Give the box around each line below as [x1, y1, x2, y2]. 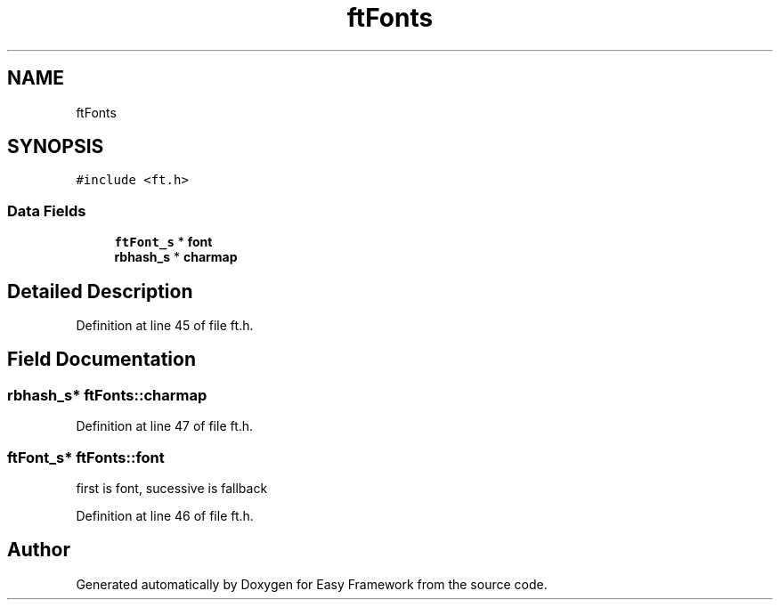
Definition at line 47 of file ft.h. [76, 418, 254, 434]
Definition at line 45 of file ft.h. [76, 318, 254, 334]
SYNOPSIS [7, 135, 104, 158]
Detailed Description [7, 279, 193, 303]
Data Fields [7, 201, 86, 220]
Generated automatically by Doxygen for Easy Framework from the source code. [76, 576, 548, 592]
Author [7, 538, 70, 562]
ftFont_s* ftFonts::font [7, 448, 165, 466]
